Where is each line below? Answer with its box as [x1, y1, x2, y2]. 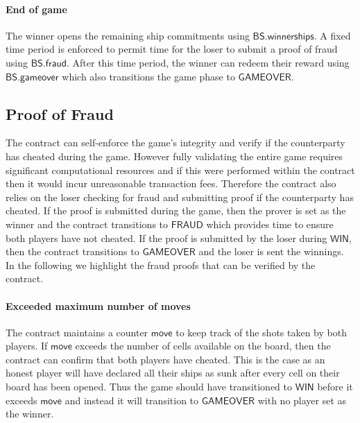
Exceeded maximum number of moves [6, 298, 191, 313]
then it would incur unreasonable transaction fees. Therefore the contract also [6, 176, 336, 191]
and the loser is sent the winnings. [198, 244, 344, 259]
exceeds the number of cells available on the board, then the [75, 338, 331, 353]
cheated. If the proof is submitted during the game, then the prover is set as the [6, 203, 346, 218]
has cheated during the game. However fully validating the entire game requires [6, 148, 343, 163]
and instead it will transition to [65, 392, 199, 407]
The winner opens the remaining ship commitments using [6, 28, 250, 42]
